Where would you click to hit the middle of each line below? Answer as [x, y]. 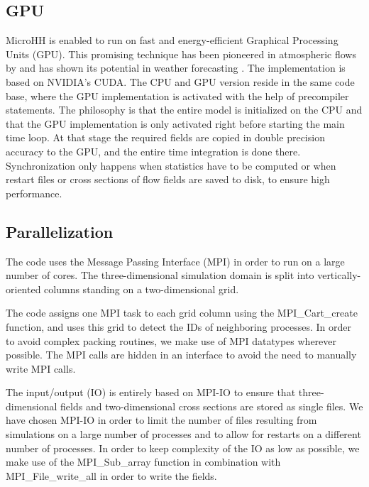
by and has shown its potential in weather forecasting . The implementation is [176, 68]
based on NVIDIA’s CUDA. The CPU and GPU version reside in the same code [180, 81]
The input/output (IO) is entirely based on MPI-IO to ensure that [151, 392]
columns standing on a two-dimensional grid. [142, 289]
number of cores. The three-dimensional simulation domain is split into [160, 275]
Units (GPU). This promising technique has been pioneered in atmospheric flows [181, 54]
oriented [23, 289]
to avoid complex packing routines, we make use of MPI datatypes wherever [171, 340]
